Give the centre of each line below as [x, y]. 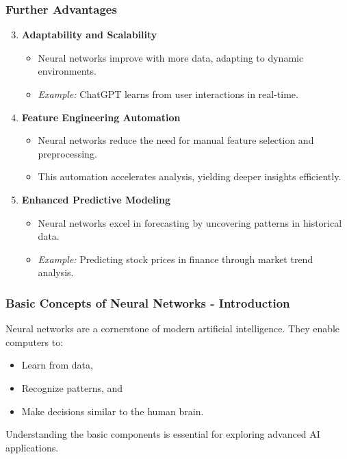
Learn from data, [57, 365]
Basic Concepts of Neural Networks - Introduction [148, 302]
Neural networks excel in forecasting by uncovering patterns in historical [190, 222]
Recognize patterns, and [72, 387]
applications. [32, 447]
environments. [67, 71]
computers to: [35, 342]
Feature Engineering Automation [101, 117]
